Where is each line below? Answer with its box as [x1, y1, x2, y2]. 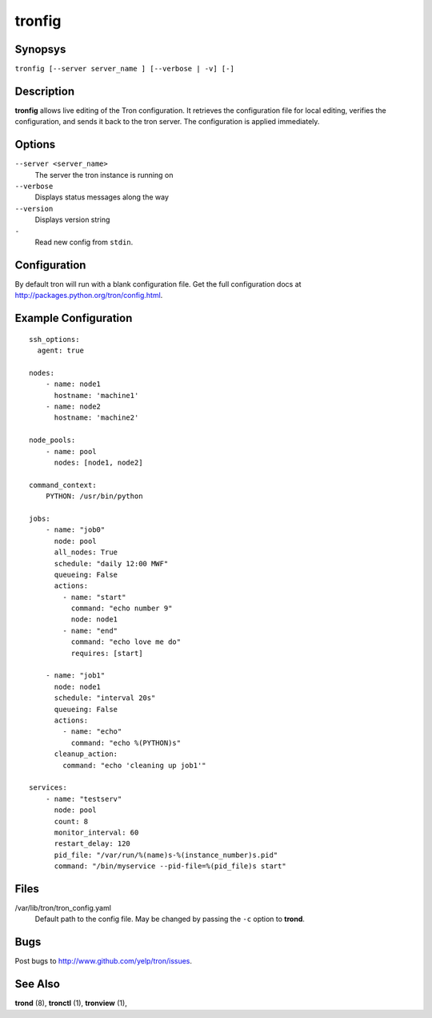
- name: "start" [62, 593, 126, 602]
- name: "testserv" [45, 794, 122, 803]
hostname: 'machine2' [54, 413, 139, 422]
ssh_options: [29, 335, 80, 344]
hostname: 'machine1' [54, 391, 139, 400]
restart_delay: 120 [54, 839, 131, 848]
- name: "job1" [45, 671, 106, 680]
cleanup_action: [54, 750, 118, 758]
